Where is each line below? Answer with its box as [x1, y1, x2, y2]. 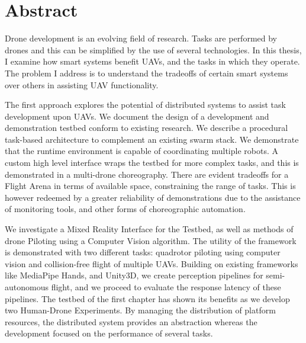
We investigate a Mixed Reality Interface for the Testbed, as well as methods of [5, 223, 294, 235]
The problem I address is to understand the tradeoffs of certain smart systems [5, 66, 288, 79]
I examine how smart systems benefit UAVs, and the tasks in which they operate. [5, 55, 300, 68]
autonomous [5, 281, 49, 293]
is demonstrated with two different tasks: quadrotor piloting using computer [5, 246, 281, 258]
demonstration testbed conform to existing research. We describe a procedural [5, 121, 288, 134]
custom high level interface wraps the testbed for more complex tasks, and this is [5, 156, 299, 169]
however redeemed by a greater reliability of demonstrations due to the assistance [5, 191, 301, 203]
